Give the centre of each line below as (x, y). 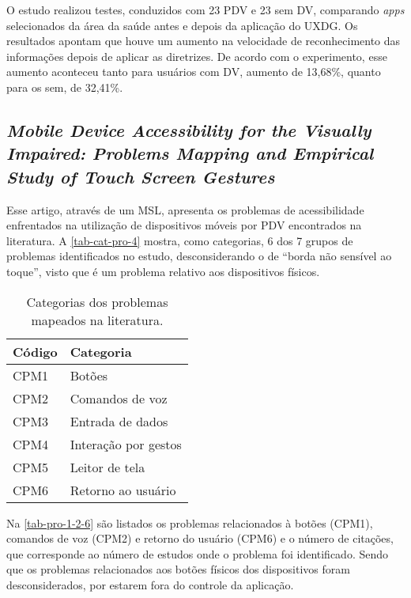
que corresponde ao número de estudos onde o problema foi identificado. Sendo (198, 553)
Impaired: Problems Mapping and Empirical (190, 153)
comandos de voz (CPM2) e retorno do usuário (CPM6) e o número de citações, (200, 538)
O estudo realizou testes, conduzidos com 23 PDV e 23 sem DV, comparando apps (205, 9)
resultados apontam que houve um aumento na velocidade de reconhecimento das (204, 41)
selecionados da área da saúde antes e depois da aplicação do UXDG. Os (182, 25)
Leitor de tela (107, 467)
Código (35, 351)
